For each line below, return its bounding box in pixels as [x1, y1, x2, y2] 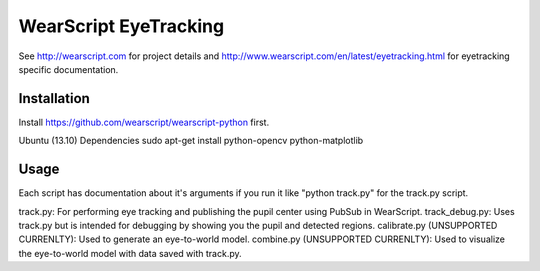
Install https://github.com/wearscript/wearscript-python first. [18, 116, 270, 128]
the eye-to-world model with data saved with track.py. [18, 247, 242, 259]
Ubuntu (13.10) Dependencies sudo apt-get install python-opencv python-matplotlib [18, 135, 364, 147]
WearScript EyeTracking [18, 15, 225, 37]
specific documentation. [18, 63, 119, 75]
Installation [18, 90, 90, 107]
